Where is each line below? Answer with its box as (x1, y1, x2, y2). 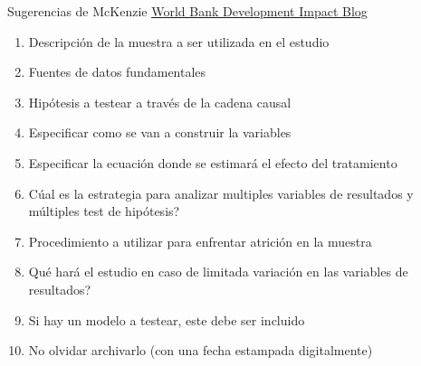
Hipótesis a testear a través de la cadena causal (28, 92, 292, 111)
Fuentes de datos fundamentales (28, 62, 206, 81)
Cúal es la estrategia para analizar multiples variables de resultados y (28, 183, 414, 202)
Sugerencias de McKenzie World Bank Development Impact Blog (7, 2, 368, 20)
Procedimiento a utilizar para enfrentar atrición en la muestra (28, 231, 372, 250)
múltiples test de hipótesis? (28, 202, 180, 221)
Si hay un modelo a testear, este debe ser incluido (28, 310, 305, 329)
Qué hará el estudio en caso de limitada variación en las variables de (28, 262, 408, 281)
